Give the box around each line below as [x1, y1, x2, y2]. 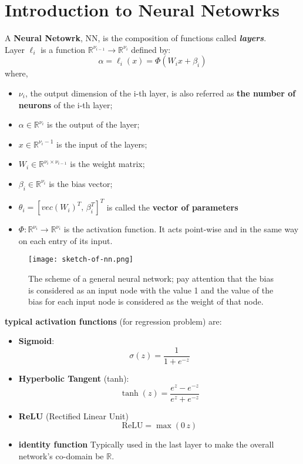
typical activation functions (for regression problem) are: [5, 315, 222, 327]
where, [5, 67, 28, 79]
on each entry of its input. [18, 234, 113, 246]
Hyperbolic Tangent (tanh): [18, 372, 129, 385]
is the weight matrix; [70, 158, 145, 170]
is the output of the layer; [47, 118, 140, 131]
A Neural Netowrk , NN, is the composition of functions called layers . [5, 32, 267, 44]
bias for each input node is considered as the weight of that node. [28, 295, 264, 308]
